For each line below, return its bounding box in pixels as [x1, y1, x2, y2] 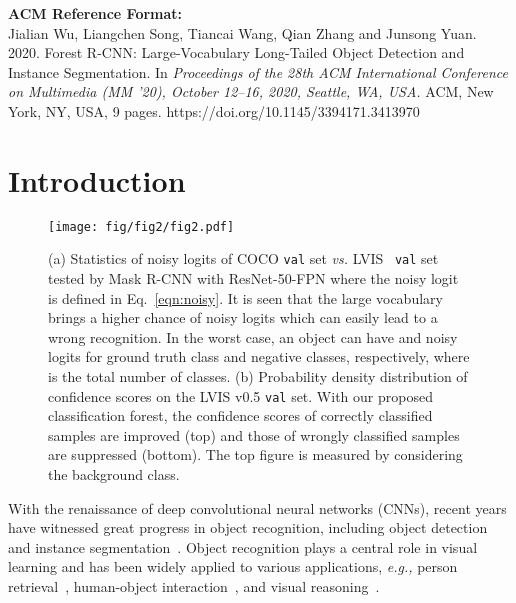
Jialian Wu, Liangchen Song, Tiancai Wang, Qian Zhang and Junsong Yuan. [8, 22, 477, 43]
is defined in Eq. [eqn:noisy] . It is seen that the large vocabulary [48, 287, 443, 308]
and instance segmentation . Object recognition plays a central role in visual [8, 536, 478, 557]
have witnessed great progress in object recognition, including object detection [8, 517, 488, 538]
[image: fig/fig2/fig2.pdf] [48, 219, 235, 234]
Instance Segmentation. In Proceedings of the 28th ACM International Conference [8, 61, 508, 82]
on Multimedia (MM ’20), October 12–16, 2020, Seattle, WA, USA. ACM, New [8, 81, 494, 102]
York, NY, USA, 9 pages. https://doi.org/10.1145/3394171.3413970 [8, 100, 420, 121]
